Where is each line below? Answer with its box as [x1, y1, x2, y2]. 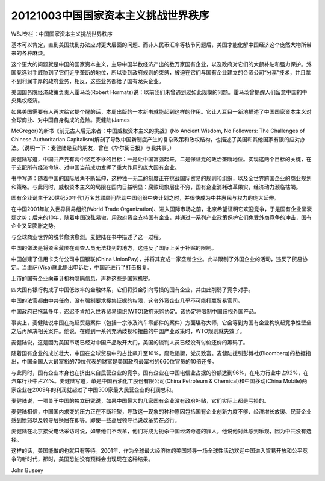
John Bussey [11, 467, 43, 474]
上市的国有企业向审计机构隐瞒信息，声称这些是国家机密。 [11, 275, 153, 282]
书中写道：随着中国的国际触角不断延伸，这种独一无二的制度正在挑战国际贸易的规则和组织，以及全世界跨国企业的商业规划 [11, 175, 312, 182]
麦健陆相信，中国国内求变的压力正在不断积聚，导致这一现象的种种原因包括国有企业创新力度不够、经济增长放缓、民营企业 [11, 408, 312, 415]
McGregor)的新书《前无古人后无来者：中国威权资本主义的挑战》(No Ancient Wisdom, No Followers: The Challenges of [11, 127, 305, 135]
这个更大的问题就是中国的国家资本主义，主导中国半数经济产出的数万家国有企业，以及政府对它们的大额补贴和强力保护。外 [11, 60, 312, 67]
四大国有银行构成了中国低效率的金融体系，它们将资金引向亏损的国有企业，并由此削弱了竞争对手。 [11, 286, 254, 293]
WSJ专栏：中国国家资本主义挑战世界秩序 [11, 30, 113, 37]
